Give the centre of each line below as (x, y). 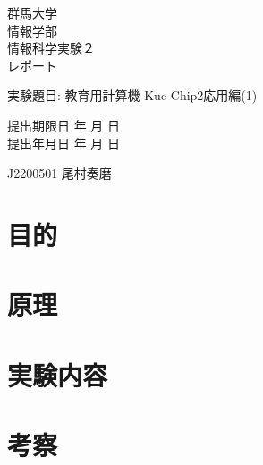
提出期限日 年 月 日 (64, 125)
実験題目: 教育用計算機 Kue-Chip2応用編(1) (132, 95)
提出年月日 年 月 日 (64, 143)
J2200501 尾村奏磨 (59, 173)
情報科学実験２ (51, 48)
